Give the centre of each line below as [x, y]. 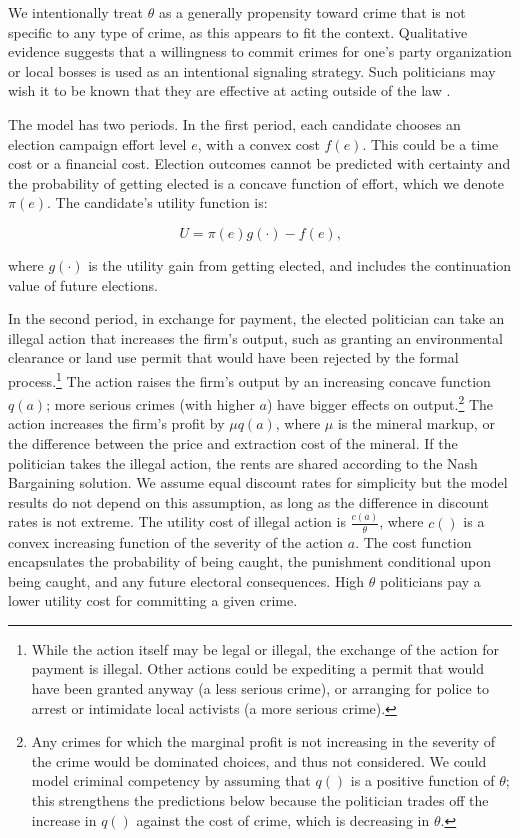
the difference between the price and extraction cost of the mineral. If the [233, 443]
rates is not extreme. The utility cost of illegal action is [177, 521]
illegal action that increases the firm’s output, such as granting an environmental [255, 337]
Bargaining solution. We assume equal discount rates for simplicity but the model [258, 482]
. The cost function [413, 541]
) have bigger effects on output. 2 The [380, 402]
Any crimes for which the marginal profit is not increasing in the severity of [263, 741]
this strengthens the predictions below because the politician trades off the [260, 800]
